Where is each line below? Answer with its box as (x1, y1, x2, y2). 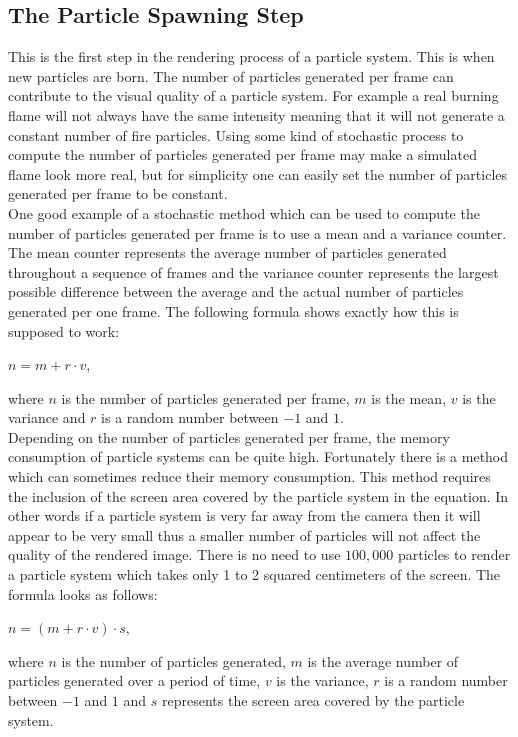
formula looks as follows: (8, 583, 158, 604)
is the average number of (307, 650, 459, 671)
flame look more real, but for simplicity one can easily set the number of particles (8, 163, 508, 184)
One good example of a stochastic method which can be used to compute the (8, 202, 480, 223)
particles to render (397, 544, 511, 565)
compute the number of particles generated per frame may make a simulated (8, 144, 477, 165)
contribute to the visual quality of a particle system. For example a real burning (8, 85, 499, 106)
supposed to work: (8, 320, 120, 341)
